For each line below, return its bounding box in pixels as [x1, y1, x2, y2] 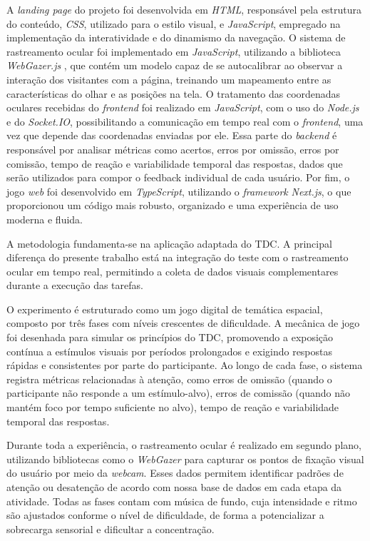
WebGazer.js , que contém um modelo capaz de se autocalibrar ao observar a [6, 58, 343, 73]
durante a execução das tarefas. [6, 278, 143, 293]
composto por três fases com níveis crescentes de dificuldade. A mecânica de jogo [6, 315, 360, 330]
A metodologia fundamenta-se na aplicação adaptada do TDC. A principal [6, 236, 332, 251]
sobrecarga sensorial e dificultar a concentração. [6, 521, 215, 536]
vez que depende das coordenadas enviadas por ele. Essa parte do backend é [6, 128, 337, 143]
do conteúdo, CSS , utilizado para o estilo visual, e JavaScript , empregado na [6, 16, 341, 31]
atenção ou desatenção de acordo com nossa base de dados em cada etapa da [6, 480, 342, 494]
